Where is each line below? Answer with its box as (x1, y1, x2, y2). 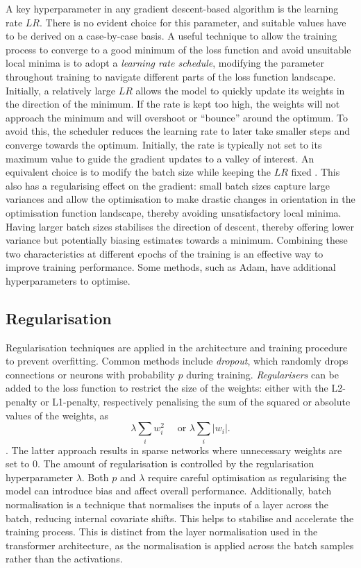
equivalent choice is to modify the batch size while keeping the (6, 165, 271, 179)
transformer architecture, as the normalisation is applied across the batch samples (6, 537, 354, 552)
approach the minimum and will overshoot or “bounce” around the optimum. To (6, 110, 348, 124)
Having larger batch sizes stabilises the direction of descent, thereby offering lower (6, 219, 354, 233)
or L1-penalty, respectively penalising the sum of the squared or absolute (40, 394, 351, 409)
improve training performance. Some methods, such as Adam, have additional (6, 260, 336, 274)
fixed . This (291, 165, 340, 179)
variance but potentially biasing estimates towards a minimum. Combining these (6, 233, 348, 247)
